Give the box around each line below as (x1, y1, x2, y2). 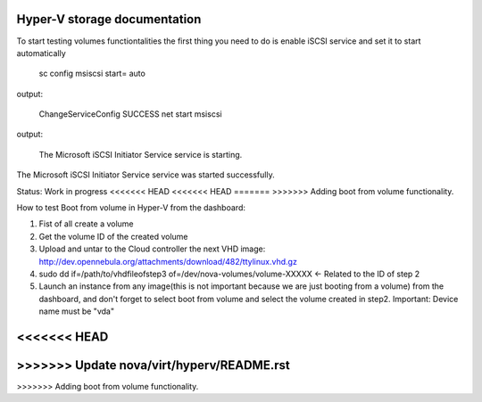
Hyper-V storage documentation (16, 12, 202, 27)
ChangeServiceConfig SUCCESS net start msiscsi (38, 109, 222, 119)
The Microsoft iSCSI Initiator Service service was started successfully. (16, 169, 276, 180)
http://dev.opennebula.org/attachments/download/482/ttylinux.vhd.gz (38, 256, 298, 267)
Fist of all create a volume (38, 218, 134, 229)
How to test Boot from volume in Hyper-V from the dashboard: (16, 202, 245, 213)
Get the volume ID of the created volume (38, 231, 188, 242)
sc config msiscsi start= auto (38, 68, 146, 79)
